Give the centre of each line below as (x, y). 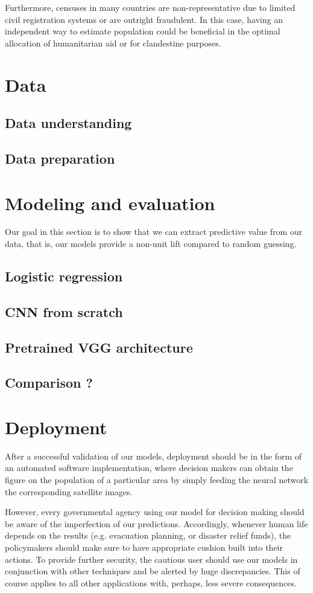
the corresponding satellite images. (69, 491)
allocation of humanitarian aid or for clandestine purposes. (113, 43)
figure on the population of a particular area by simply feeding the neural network (157, 480)
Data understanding (68, 123)
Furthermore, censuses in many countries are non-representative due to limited (150, 7)
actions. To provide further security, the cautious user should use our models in (151, 559)
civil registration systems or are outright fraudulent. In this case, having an (144, 19)
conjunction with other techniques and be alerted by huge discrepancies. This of (153, 571)
